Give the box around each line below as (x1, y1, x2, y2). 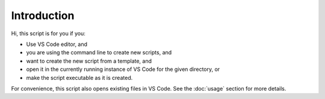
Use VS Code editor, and (26, 41, 87, 48)
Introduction (11, 9, 75, 22)
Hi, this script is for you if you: (11, 30, 85, 37)
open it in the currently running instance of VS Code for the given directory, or (26, 66, 220, 73)
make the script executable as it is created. (26, 74, 133, 81)
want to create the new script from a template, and (26, 57, 152, 64)
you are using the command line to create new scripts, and (26, 49, 172, 56)
